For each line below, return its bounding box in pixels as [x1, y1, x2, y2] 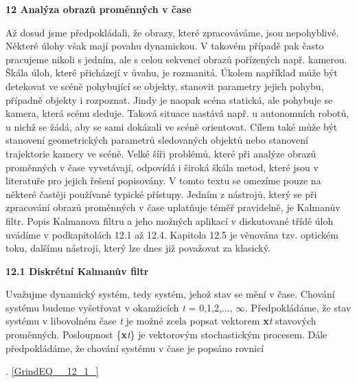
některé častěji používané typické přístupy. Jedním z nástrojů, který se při [5, 186, 317, 201]
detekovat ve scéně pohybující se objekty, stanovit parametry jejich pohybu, [5, 78, 324, 93]
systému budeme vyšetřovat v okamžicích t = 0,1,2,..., [5, 300, 233, 314]
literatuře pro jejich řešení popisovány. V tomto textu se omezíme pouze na [5, 173, 321, 188]
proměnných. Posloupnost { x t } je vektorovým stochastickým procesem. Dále [5, 327, 327, 342]
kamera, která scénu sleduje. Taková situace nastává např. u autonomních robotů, [5, 106, 349, 120]
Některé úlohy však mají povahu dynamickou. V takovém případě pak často [5, 39, 324, 53]
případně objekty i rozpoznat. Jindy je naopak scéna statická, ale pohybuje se [5, 92, 333, 107]
